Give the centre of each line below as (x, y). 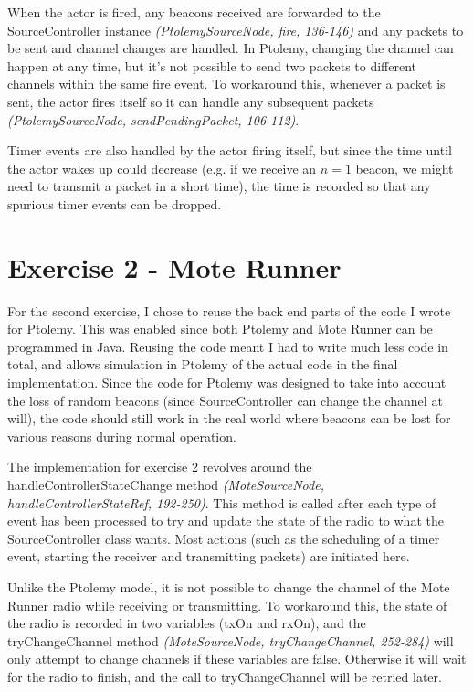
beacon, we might (405, 168)
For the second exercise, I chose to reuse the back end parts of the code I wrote (229, 310)
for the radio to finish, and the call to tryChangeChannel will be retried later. (225, 676)
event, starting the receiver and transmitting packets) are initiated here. (209, 556)
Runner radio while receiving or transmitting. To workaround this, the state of (227, 605)
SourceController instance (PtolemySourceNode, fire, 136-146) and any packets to (236, 30)
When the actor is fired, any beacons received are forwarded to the (194, 12)
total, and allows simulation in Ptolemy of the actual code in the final (203, 364)
